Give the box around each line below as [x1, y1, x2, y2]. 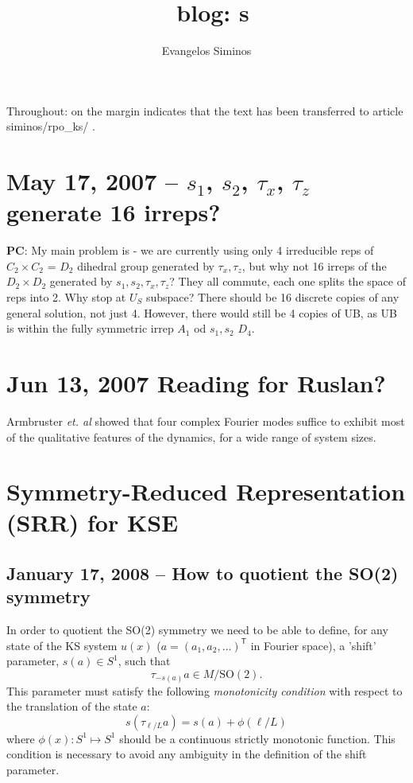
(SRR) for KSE [6, 506, 179, 539]
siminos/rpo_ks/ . [6, 118, 95, 134]
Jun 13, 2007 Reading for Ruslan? [6, 366, 386, 399]
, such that [118, 652, 171, 669]
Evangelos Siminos [161, 42, 252, 59]
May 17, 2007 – [6, 165, 179, 197]
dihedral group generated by [77, 257, 214, 274]
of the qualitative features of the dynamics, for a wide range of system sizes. [6, 428, 376, 445]
